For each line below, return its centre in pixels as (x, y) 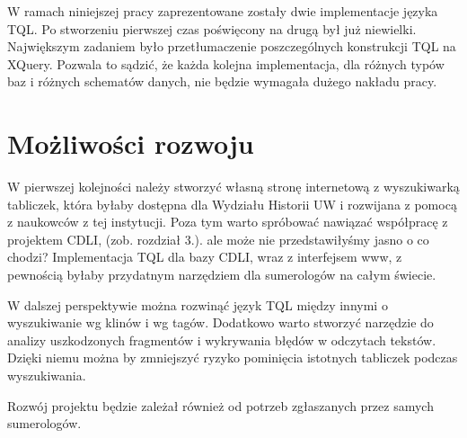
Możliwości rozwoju (131, 143)
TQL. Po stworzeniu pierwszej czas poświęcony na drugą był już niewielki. (212, 28)
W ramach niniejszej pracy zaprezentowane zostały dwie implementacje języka (223, 11)
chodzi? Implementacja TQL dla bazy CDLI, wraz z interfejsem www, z (205, 257)
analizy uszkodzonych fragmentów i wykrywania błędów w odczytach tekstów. (222, 340)
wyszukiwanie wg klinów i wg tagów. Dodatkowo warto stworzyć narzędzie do (220, 322)
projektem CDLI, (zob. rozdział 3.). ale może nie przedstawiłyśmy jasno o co (218, 239)
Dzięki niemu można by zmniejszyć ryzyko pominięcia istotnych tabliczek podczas (233, 358)
